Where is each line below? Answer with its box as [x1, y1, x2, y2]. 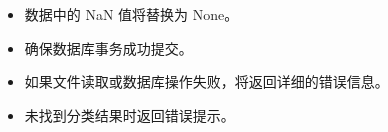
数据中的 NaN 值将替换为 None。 [24, 4, 239, 24]
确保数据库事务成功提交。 [24, 37, 193, 58]
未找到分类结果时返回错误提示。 [24, 104, 235, 125]
